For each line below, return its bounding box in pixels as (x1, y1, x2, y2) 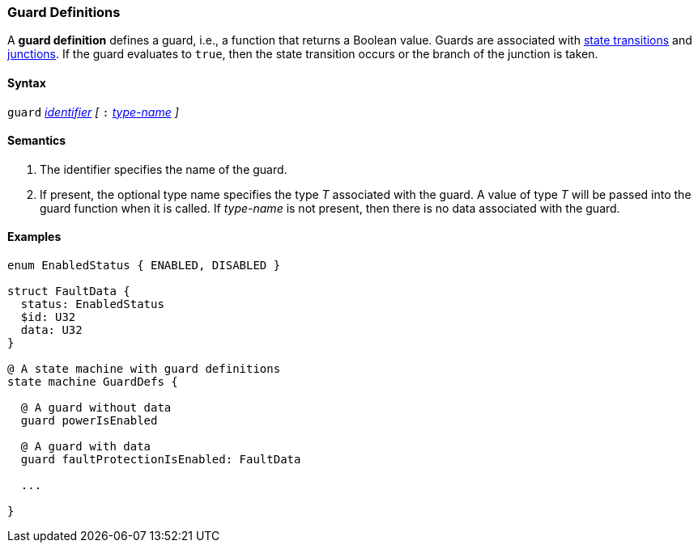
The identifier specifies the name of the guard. (40, 162, 287, 176)
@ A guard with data (20, 440, 151, 454)
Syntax (7, 75, 46, 90)
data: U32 (20, 323, 83, 337)
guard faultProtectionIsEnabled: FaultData (20, 453, 301, 467)
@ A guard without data (20, 401, 172, 415)
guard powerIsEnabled (20, 414, 158, 428)
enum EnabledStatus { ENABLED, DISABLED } (7, 259, 281, 272)
